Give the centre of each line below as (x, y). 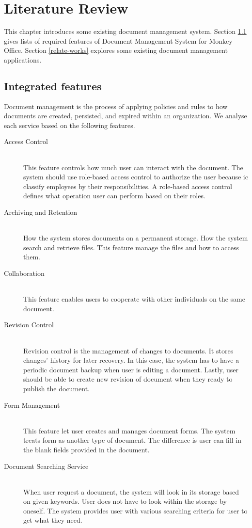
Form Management (32, 405)
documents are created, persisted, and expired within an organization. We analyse (126, 116)
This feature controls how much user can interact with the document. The (133, 167)
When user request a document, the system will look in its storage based (131, 491)
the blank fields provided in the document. (87, 449)
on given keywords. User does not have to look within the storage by (125, 501)
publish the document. (56, 388)
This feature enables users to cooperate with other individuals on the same (134, 299)
